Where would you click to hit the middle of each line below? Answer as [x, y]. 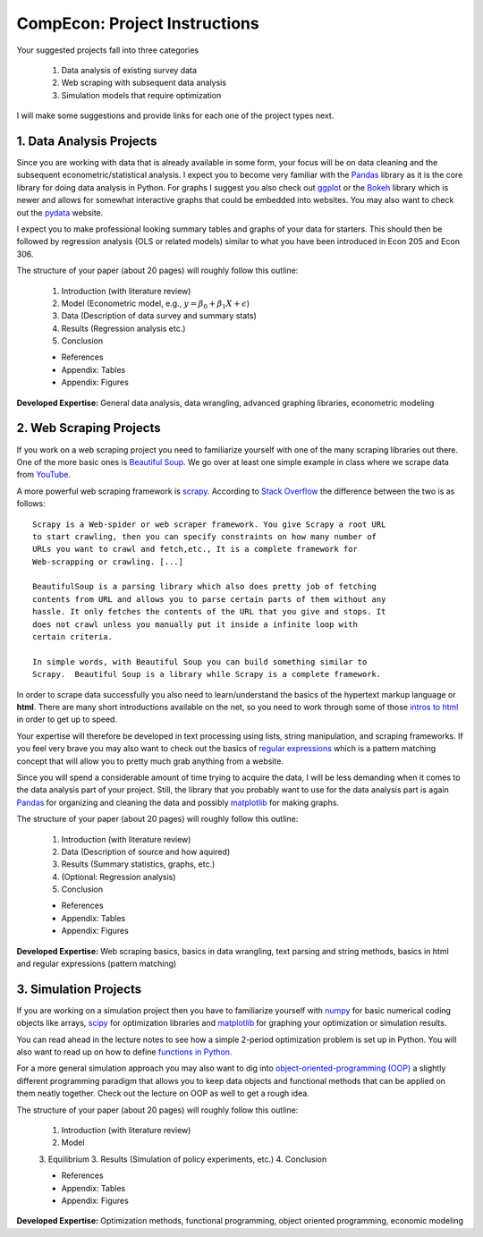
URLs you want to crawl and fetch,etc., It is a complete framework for [195, 549]
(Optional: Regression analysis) [119, 877]
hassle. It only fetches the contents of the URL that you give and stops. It [209, 612]
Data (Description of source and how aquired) [146, 851]
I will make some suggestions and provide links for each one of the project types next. [175, 115]
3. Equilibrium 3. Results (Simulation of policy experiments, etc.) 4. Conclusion [183, 1159]
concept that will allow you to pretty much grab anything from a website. [150, 761]
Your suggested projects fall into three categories [108, 50]
